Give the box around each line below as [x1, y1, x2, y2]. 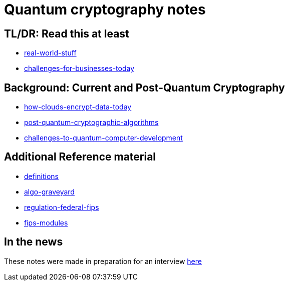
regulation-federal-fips [24, 202, 99, 211]
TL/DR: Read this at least [4, 27, 129, 40]
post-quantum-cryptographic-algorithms [24, 118, 159, 127]
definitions [24, 171, 59, 180]
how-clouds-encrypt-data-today [24, 102, 132, 111]
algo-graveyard [24, 187, 75, 196]
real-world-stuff [24, 48, 77, 57]
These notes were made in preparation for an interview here [4, 256, 202, 265]
